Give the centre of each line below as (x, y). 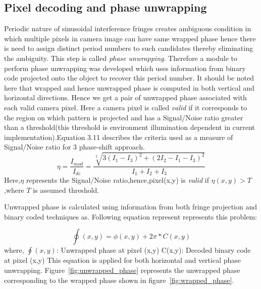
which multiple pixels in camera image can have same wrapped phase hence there (130, 38)
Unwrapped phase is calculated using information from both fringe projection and (131, 207)
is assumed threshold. (66, 190)
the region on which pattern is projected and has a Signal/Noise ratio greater (124, 117)
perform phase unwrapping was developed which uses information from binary (125, 68)
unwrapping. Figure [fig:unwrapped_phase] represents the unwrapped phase (122, 270)
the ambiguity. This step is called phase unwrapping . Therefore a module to (121, 58)
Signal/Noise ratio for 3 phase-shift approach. (74, 147)
